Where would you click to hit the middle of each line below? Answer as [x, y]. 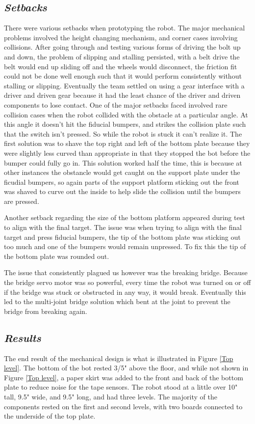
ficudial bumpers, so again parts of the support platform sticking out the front [122, 182]
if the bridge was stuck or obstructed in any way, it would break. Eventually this [125, 292]
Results [23, 337]
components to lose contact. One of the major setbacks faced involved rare [116, 104]
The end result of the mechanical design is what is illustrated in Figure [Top [119, 358]
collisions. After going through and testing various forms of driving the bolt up [122, 47]
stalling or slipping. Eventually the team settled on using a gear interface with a [124, 85]
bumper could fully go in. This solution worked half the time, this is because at [123, 162]
